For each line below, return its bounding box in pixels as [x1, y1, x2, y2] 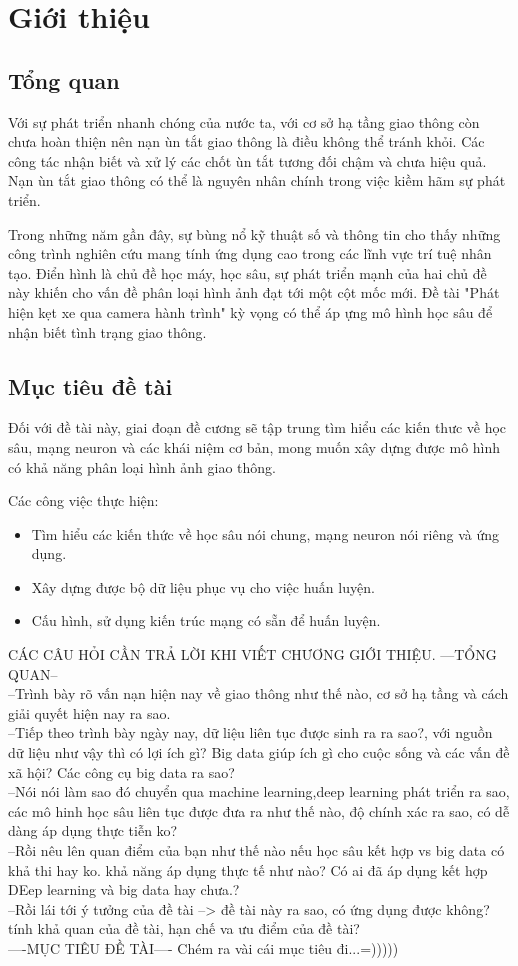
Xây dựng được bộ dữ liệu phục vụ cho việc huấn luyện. [31, 576, 375, 597]
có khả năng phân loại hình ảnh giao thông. [8, 456, 277, 477]
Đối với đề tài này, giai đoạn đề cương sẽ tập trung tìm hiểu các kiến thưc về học [8, 417, 507, 438]
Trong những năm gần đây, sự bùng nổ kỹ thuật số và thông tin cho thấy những [8, 223, 501, 244]
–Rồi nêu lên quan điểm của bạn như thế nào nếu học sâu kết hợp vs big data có [8, 840, 505, 860]
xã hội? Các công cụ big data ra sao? [8, 761, 235, 782]
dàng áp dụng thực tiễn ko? [8, 820, 178, 841]
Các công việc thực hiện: [8, 490, 159, 511]
